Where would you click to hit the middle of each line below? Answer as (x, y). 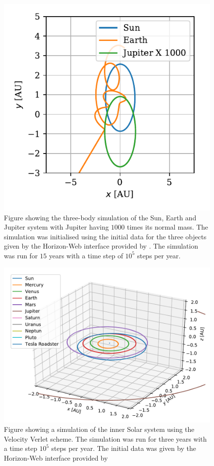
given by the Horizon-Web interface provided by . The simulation (101, 246)
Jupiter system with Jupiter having (56, 227)
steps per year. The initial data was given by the (124, 448)
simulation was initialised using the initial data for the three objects (105, 236)
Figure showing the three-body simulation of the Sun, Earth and (100, 217)
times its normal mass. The (168, 227)
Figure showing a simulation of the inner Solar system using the (99, 429)
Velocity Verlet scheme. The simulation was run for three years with (105, 438)
